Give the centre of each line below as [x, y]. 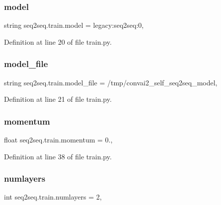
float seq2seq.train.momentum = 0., [58, 140]
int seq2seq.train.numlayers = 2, [53, 197]
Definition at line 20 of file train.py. [58, 41]
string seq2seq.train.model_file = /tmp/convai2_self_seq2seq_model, [111, 82]
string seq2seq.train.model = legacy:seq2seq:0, [74, 25]
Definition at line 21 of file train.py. [58, 99]
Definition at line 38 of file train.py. [58, 156]
